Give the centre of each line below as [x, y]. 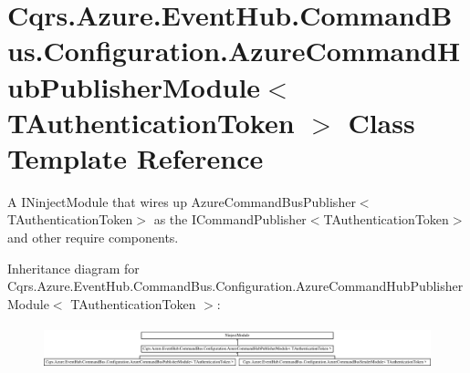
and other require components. [93, 238]
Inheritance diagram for [73, 268]
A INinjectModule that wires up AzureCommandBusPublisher [182, 201]
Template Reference [136, 157]
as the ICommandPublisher [230, 219]
